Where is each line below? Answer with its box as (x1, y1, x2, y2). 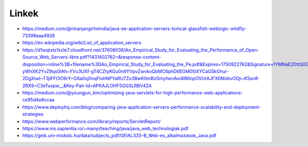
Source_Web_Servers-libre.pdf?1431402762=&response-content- (22, 54, 161, 60)
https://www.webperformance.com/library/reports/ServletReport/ (22, 118, 161, 125)
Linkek (9, 8, 38, 19)
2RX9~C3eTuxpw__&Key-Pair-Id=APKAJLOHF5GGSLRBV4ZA (22, 82, 152, 89)
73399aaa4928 (22, 32, 55, 38)
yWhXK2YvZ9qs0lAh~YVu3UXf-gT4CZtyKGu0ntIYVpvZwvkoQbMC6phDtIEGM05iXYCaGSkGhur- (22, 68, 229, 74)
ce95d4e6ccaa (22, 97, 55, 103)
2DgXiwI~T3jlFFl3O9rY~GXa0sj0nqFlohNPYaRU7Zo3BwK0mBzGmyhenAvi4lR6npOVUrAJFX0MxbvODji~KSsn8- (22, 76, 260, 82)
